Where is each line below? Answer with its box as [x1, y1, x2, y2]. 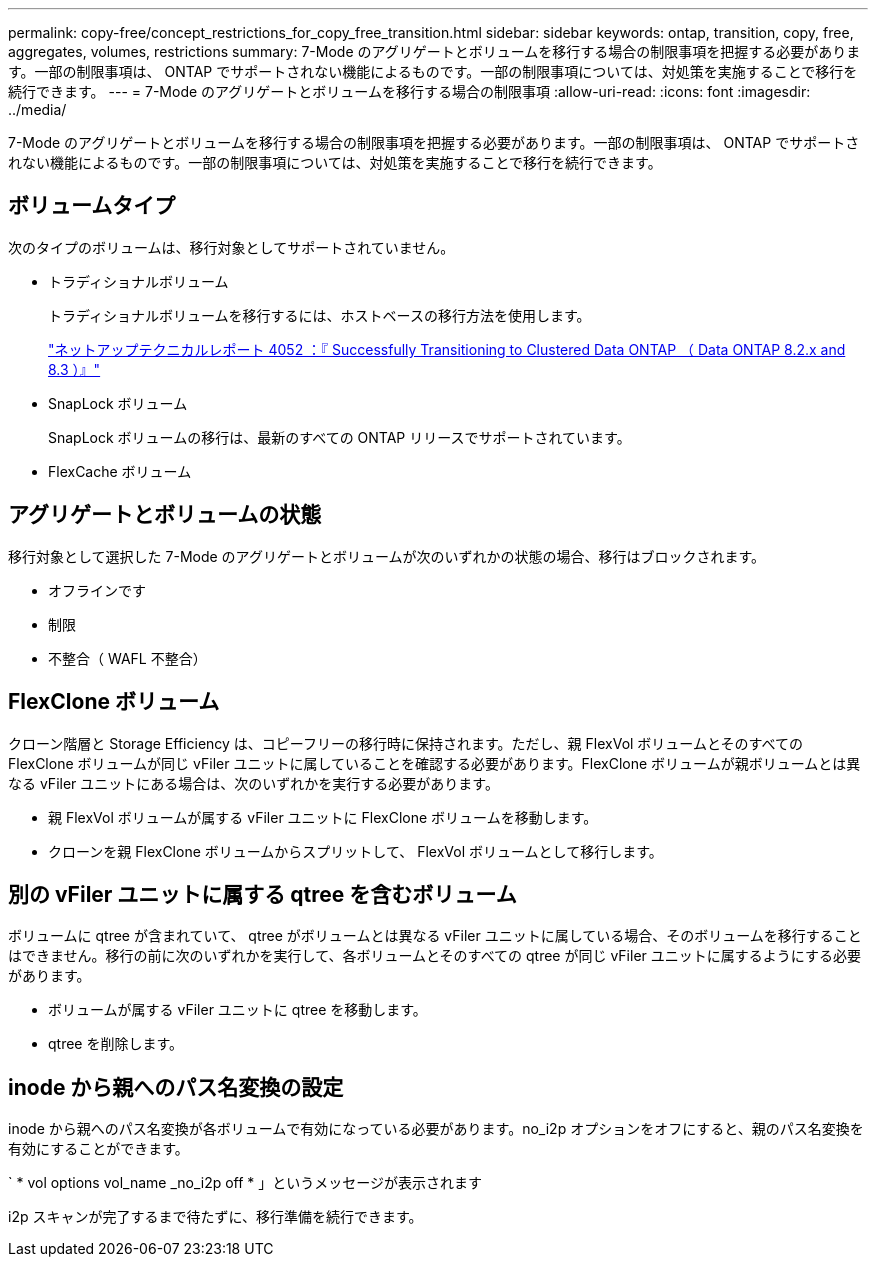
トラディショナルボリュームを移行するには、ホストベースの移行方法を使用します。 [48, 306, 591, 324]
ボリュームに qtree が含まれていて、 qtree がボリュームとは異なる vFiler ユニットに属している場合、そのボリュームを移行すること [8, 927, 862, 945]
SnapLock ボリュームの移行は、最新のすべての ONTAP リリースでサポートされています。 [48, 428, 631, 446]
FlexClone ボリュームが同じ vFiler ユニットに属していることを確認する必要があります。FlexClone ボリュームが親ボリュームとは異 [8, 754, 861, 772]
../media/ [8, 101, 67, 118]
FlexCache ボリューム [48, 462, 192, 480]
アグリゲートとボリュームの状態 [8, 502, 322, 528]
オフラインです [48, 581, 146, 599]
